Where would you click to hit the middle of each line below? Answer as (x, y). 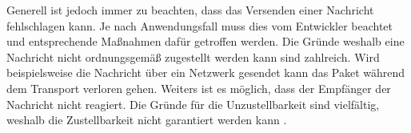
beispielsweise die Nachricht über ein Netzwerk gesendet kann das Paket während (206, 73)
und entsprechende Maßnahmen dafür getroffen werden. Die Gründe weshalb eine (205, 41)
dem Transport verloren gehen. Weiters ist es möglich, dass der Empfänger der (199, 88)
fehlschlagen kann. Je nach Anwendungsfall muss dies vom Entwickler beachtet (200, 25)
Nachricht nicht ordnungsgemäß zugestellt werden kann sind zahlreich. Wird (193, 56)
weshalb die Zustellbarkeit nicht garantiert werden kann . (147, 120)
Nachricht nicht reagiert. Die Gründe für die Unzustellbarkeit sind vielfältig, (193, 104)
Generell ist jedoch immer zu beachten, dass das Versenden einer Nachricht (190, 10)
